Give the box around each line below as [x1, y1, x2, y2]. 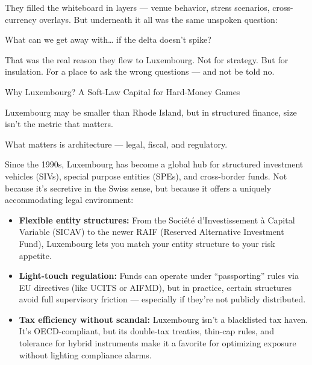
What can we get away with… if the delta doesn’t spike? [5, 33, 211, 46]
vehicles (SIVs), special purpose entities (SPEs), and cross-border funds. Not [5, 169, 287, 182]
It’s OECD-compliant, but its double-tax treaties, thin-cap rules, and [19, 325, 274, 337]
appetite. [19, 249, 52, 261]
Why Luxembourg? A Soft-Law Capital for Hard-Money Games [5, 85, 240, 98]
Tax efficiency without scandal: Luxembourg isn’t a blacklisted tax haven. [19, 313, 308, 325]
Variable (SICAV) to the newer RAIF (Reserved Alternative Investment [19, 225, 284, 238]
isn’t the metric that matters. [5, 117, 113, 130]
